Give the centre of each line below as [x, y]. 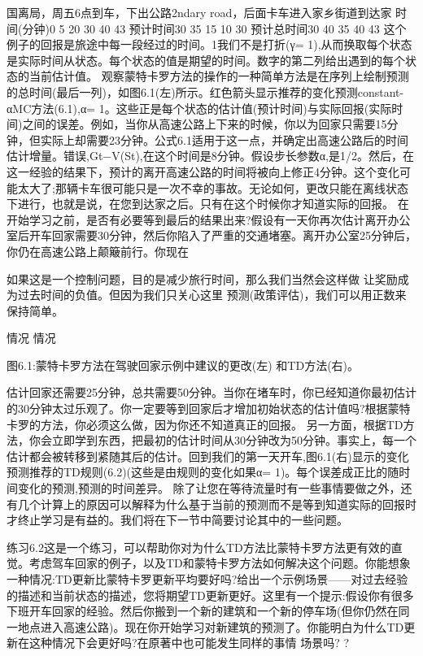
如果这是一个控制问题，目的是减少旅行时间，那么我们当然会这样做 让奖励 [202, 278]
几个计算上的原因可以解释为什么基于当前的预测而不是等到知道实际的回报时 [217, 504]
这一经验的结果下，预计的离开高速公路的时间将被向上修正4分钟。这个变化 [203, 171]
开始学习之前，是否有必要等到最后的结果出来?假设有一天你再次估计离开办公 [209, 219]
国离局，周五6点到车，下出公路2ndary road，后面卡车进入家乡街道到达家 [199, 12]
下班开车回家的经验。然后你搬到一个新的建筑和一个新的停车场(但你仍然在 [203, 611]
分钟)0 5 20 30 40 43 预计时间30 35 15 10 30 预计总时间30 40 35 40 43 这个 [214, 28]
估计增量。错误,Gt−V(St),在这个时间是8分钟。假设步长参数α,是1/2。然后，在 [210, 156]
